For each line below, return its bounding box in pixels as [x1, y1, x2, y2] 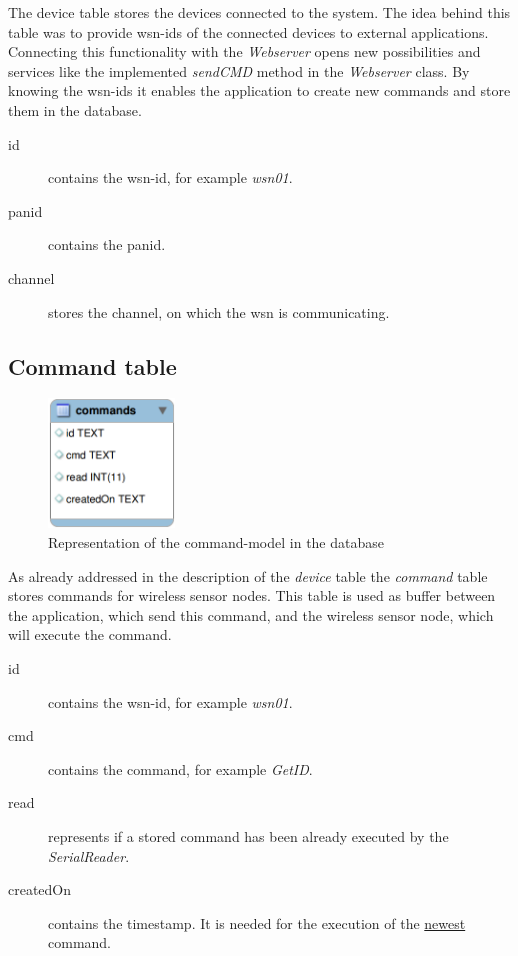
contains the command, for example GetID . [48, 758, 313, 779]
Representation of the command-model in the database [48, 531, 384, 552]
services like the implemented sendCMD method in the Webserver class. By [8, 60, 470, 81]
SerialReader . [48, 845, 130, 866]
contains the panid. [48, 234, 166, 255]
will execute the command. [8, 624, 172, 645]
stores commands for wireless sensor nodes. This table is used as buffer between [8, 585, 496, 606]
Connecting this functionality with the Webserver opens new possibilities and [8, 41, 481, 62]
